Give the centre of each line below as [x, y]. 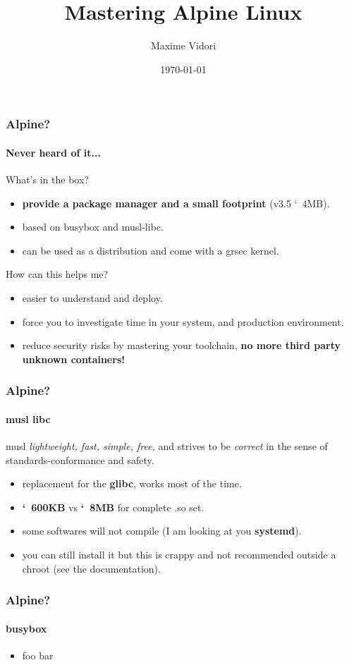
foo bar [38, 655]
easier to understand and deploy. [92, 298]
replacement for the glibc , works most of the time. [132, 483]
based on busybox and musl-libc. [93, 227]
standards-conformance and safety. [80, 459]
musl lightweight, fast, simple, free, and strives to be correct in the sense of [167, 446]
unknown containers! [74, 359]
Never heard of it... [53, 152]
